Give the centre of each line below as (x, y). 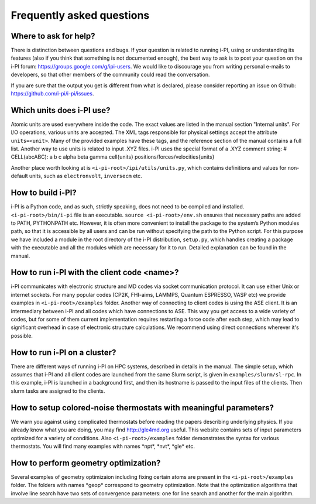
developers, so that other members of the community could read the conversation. (110, 75)
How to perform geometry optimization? (86, 463)
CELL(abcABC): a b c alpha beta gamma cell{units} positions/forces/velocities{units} (113, 157)
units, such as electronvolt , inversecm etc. (86, 176)
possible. (22, 335)
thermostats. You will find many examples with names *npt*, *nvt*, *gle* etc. (103, 446)
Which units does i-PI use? (61, 110)
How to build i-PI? (44, 193)
